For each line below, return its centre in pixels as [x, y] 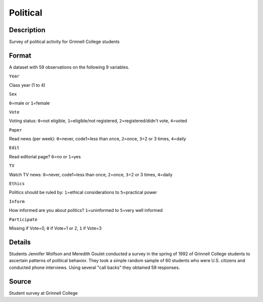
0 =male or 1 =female [29, 103]
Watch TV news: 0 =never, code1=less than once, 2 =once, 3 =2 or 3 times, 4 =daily [91, 174]
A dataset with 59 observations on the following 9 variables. [69, 67]
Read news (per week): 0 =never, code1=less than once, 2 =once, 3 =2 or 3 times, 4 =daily [97, 139]
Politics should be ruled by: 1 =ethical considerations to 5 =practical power [83, 192]
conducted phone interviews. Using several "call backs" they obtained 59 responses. [94, 267]
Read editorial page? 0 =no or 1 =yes [45, 156]
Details [20, 242]
